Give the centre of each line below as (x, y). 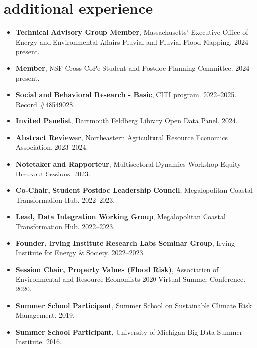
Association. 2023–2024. (52, 147)
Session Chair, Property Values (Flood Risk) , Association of (117, 269)
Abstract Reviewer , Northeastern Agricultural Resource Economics (122, 137)
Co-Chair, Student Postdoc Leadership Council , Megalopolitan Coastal (134, 190)
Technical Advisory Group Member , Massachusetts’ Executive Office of (132, 32)
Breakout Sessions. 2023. (53, 173)
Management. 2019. (45, 315)
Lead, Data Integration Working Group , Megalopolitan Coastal (121, 216)
